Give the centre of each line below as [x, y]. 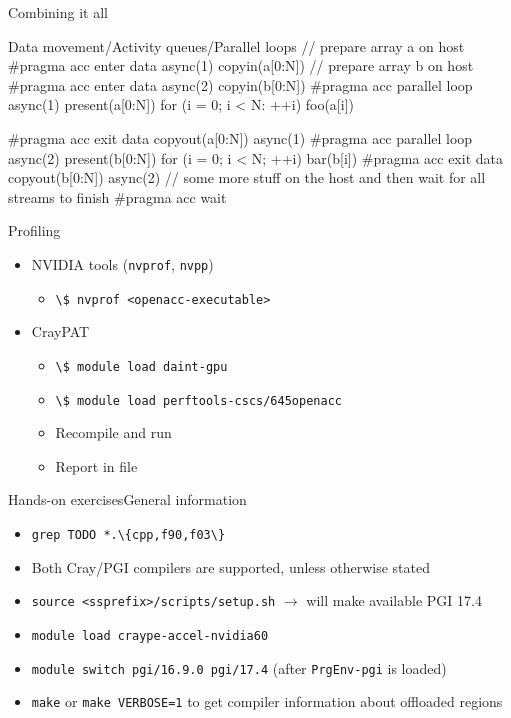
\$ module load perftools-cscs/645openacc [198, 400]
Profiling [34, 230]
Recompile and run [113, 432]
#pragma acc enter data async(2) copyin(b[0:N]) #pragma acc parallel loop [240, 84]
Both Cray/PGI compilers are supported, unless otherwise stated [230, 566]
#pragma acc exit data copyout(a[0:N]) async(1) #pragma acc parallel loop [240, 137]
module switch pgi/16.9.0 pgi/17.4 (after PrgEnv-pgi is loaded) [239, 667]
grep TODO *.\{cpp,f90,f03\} [128, 534]
